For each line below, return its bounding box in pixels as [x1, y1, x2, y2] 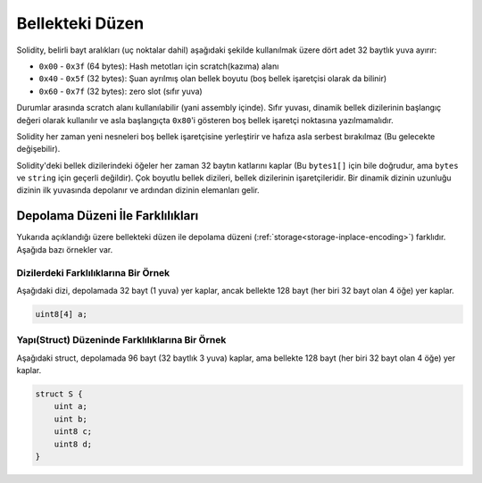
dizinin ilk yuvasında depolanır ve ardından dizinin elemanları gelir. [16, 185, 260, 196]
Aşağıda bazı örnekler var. [16, 244, 113, 254]
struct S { [35, 388, 83, 399]
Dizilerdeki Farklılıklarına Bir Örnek [16, 266, 170, 279]
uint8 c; [54, 427, 93, 437]
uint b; [54, 413, 88, 424]
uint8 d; [54, 438, 93, 449]
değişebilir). [16, 144, 61, 154]
